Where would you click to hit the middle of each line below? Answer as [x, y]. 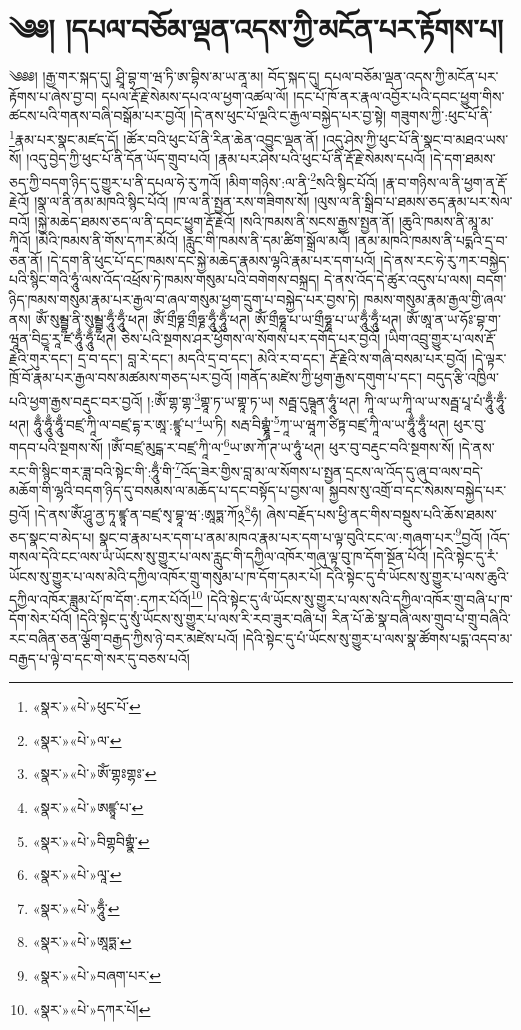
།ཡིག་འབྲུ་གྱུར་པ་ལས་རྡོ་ [440, 338]
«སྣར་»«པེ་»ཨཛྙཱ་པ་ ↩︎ [88, 807]
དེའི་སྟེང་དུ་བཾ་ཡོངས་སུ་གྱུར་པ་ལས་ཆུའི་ [417, 575]
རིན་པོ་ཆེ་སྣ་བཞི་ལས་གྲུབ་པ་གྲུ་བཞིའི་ [421, 618]
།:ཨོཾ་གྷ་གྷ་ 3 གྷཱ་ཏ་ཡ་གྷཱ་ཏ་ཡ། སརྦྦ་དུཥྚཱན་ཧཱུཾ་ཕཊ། [253, 399]
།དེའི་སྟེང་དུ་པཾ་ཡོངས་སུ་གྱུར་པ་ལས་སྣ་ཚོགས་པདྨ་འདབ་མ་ [377, 638]
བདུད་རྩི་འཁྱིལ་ [462, 377]
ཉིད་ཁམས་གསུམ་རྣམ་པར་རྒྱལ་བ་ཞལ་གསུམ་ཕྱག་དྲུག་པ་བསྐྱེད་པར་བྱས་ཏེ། [184, 298]
